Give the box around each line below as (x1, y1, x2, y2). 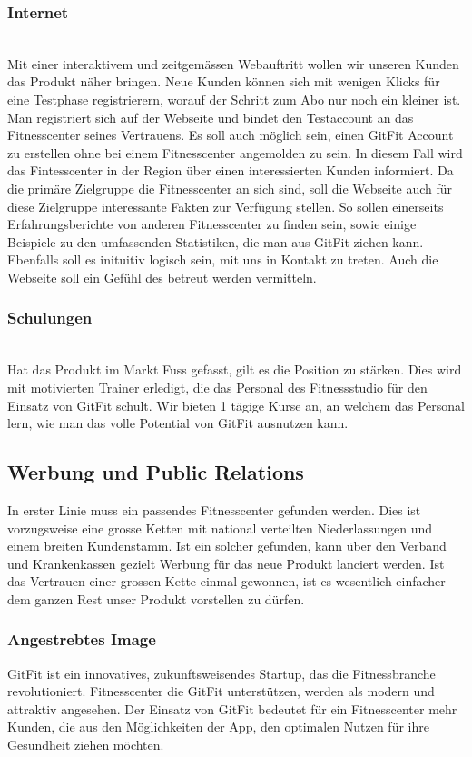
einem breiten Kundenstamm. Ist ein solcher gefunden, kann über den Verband (7, 536, 447, 555)
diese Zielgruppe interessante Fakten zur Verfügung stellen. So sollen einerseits (7, 196, 444, 215)
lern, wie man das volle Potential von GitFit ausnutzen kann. (7, 413, 349, 433)
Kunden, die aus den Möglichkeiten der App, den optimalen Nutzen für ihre (7, 717, 429, 736)
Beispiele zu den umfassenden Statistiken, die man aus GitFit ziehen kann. (7, 232, 424, 251)
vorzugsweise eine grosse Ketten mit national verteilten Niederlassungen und (7, 518, 433, 537)
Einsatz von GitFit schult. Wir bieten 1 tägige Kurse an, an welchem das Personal (7, 395, 465, 414)
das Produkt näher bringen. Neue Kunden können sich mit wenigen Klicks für (7, 72, 440, 91)
